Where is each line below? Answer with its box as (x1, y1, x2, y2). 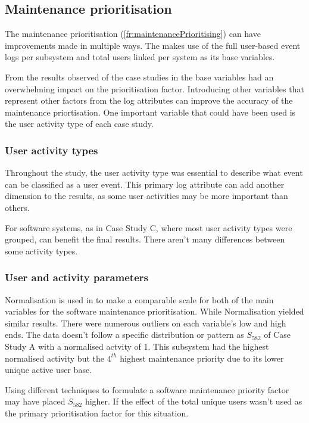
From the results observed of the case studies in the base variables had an (5, 70, 274, 83)
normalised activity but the (5, 352, 104, 364)
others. (5, 201, 30, 213)
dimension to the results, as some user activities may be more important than (5, 189, 288, 202)
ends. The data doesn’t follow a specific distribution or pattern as (5, 328, 244, 341)
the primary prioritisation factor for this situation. (5, 406, 189, 419)
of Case (264, 328, 291, 341)
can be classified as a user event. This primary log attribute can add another (5, 178, 285, 190)
